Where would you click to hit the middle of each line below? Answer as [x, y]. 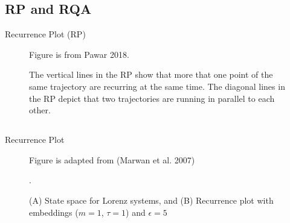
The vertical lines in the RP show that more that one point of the [151, 74]
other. [40, 110]
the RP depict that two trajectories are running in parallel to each [152, 98]
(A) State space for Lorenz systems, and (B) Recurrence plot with [151, 200]
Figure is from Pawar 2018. [79, 54]
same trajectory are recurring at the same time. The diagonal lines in [157, 86]
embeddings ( [54, 212]
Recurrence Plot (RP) [45, 34]
